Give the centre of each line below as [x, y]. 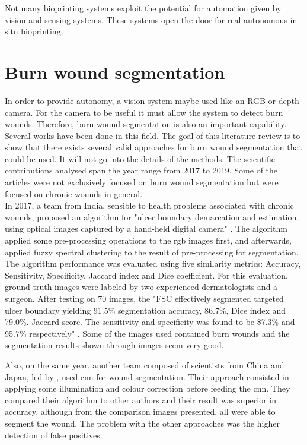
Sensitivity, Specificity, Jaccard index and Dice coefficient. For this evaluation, [147, 275]
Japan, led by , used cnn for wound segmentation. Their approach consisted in [147, 376]
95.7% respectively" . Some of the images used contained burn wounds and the [147, 333]
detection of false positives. [54, 435]
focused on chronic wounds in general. [74, 193]
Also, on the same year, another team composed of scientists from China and [145, 364]
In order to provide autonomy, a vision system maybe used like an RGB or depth [152, 100]
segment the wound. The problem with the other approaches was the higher [142, 423]
